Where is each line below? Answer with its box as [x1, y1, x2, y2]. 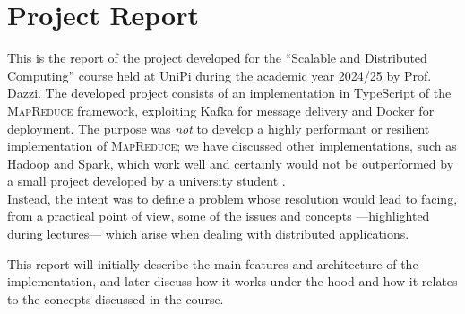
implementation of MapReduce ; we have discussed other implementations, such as [7, 136, 457, 155]
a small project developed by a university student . [7, 171, 286, 190]
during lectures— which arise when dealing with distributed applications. [7, 224, 409, 243]
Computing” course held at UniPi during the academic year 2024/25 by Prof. [7, 65, 432, 84]
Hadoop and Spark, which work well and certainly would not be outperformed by [7, 153, 454, 172]
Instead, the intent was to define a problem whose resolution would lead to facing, [7, 188, 458, 207]
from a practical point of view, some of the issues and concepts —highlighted [7, 206, 430, 225]
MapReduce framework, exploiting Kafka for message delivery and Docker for [7, 100, 435, 119]
